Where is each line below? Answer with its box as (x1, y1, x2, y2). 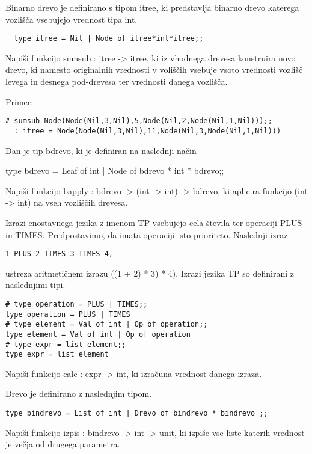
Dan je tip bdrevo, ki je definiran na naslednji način (5, 144, 197, 156)
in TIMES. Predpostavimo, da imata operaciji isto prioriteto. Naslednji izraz (5, 228, 288, 241)
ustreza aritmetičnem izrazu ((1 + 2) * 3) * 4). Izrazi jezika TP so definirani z (5, 266, 294, 279)
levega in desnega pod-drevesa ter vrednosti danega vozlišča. (5, 75, 228, 88)
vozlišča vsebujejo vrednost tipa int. (5, 13, 138, 25)
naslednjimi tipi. (5, 278, 66, 291)
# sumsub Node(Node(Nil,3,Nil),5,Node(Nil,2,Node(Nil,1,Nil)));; (5, 117, 272, 126)
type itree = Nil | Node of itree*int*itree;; (14, 34, 204, 43)
